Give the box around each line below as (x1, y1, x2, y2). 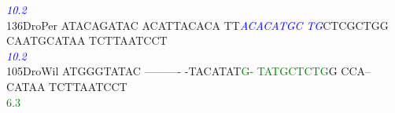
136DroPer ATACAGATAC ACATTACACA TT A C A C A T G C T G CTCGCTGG (6, 16, 389, 33)
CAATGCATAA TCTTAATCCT (6, 32, 168, 49)
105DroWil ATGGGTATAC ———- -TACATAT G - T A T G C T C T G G (6, 63, 338, 79)
